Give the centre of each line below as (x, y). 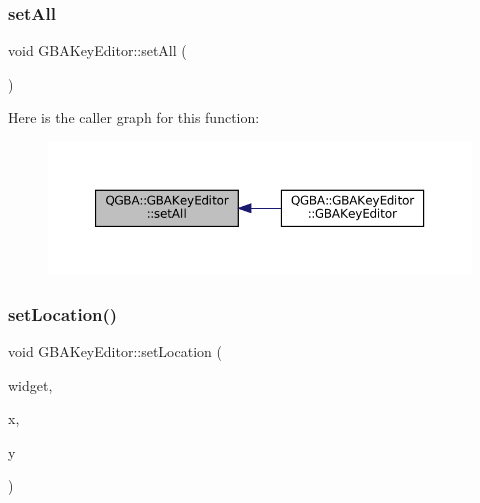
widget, (30, 384)
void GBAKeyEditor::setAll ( (97, 50)
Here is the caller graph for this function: (134, 117)
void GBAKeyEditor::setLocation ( (115, 351)
